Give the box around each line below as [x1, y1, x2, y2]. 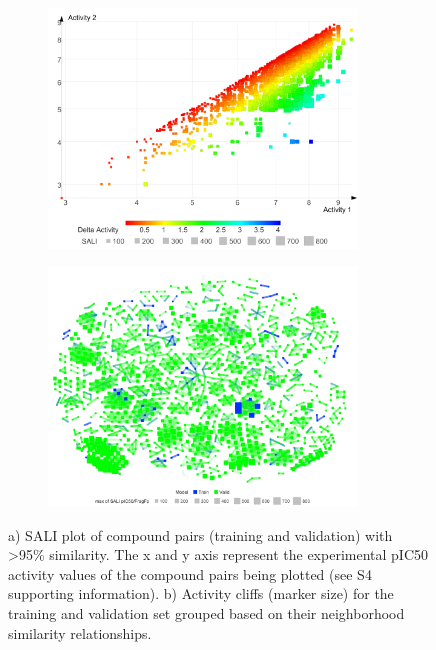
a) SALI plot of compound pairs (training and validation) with [8, 524, 393, 545]
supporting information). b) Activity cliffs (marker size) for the [8, 583, 394, 604]
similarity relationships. [8, 622, 152, 643]
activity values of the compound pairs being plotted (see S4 [8, 563, 372, 584]
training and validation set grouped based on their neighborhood [8, 602, 405, 623]
